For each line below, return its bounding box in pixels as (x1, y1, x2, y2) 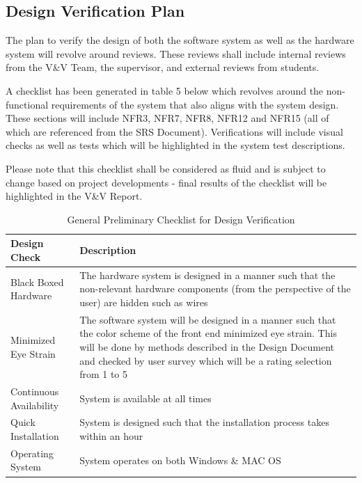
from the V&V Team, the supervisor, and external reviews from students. (6, 60, 320, 74)
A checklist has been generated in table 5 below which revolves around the (6, 83, 324, 97)
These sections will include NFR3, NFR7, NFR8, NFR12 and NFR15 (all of (6, 111, 329, 125)
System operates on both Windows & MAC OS (79, 452, 281, 467)
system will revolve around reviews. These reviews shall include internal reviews (6, 46, 346, 61)
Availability (10, 397, 59, 412)
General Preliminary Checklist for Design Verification (67, 212, 295, 226)
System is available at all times (79, 390, 212, 405)
